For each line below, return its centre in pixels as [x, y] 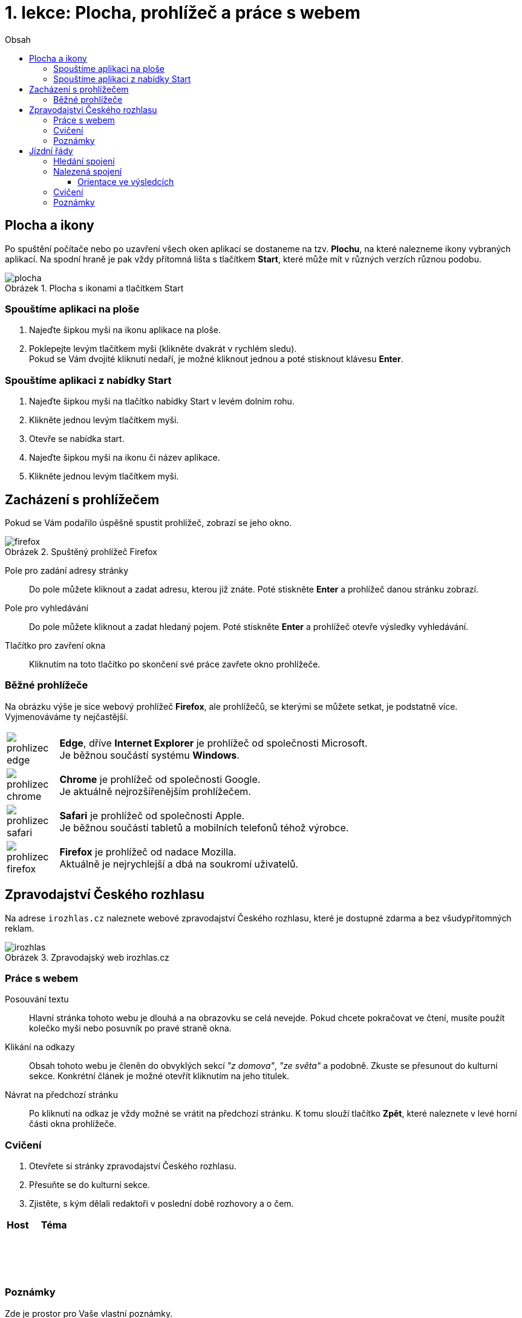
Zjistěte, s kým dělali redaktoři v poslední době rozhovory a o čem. [161, 1204]
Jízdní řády [51, 151]
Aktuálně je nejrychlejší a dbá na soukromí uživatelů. [179, 864]
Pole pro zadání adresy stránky [67, 570]
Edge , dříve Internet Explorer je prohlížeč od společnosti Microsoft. [214, 743]
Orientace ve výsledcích [126, 181]
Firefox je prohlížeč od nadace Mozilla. [148, 852]
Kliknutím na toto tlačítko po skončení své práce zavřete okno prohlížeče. [175, 664]
